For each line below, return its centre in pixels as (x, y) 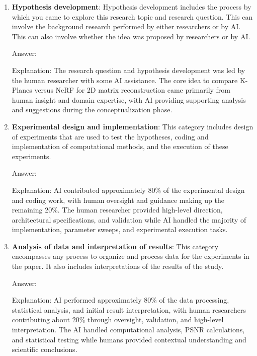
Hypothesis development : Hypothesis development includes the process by (132, 7)
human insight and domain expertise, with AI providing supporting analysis (129, 99)
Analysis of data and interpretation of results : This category (115, 246)
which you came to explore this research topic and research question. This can (132, 16)
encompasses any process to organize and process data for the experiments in (131, 256)
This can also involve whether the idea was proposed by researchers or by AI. (131, 36)
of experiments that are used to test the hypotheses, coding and (110, 136)
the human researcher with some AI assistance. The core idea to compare (125, 80)
